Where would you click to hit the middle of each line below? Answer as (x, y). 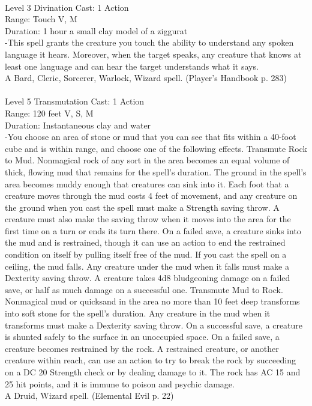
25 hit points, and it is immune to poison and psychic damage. (120, 383)
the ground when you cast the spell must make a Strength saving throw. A (142, 207)
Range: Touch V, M (41, 19)
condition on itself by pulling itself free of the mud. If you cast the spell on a (146, 254)
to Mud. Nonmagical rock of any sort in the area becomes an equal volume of (147, 160)
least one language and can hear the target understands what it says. (132, 66)
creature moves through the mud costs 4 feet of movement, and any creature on (151, 195)
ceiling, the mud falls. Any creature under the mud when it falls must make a (147, 266)
